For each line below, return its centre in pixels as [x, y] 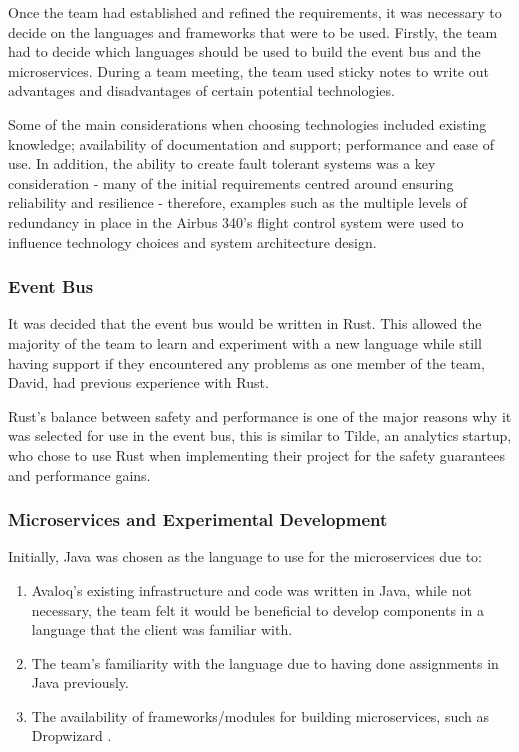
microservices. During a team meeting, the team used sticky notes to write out [248, 70]
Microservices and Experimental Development [198, 519]
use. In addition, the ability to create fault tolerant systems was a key [222, 163]
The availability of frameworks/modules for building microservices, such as [260, 715]
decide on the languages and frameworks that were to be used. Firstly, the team [253, 31]
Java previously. [80, 682]
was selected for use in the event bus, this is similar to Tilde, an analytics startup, [260, 435]
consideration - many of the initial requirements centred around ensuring [231, 182]
